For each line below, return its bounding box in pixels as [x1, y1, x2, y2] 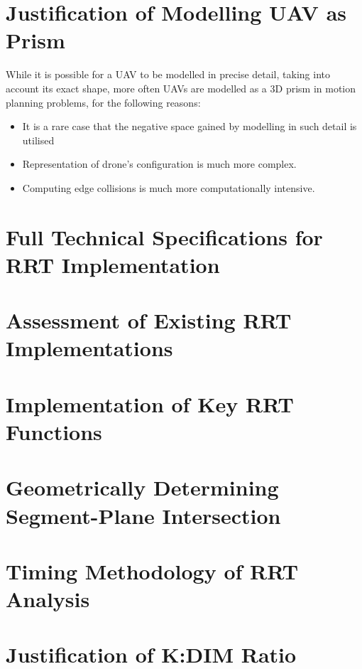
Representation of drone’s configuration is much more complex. [22, 156, 297, 171]
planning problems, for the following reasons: [6, 95, 201, 109]
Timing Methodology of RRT [6, 556, 299, 585]
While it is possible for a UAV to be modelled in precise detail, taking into [6, 67, 330, 82]
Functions [6, 417, 102, 446]
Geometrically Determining [6, 473, 279, 502]
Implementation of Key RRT [6, 389, 294, 418]
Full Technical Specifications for [6, 222, 323, 251]
